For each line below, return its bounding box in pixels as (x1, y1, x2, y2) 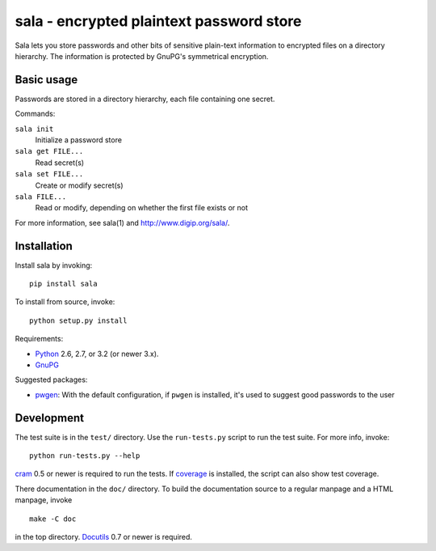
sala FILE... (15, 192, 67, 201)
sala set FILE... (15, 170, 84, 179)
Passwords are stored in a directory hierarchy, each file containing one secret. (15, 94, 275, 104)
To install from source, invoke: (15, 297, 115, 307)
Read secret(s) (35, 158, 85, 167)
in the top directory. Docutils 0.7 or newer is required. (15, 532, 193, 542)
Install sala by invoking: (15, 260, 93, 270)
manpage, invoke (15, 495, 73, 505)
